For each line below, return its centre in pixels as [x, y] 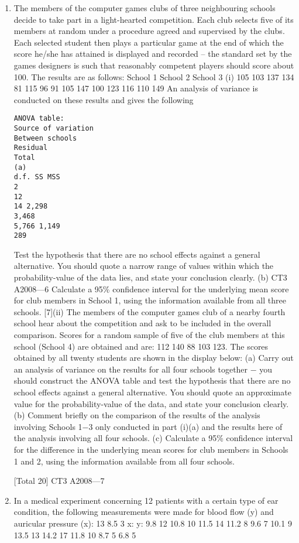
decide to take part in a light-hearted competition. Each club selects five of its [154, 19]
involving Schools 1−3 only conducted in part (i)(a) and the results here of [148, 426]
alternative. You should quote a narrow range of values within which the [144, 266]
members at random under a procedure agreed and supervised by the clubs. [149, 31]
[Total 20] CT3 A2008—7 [59, 481]
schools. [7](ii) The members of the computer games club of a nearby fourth [149, 311]
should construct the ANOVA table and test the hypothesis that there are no [152, 380]
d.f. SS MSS [37, 177]
